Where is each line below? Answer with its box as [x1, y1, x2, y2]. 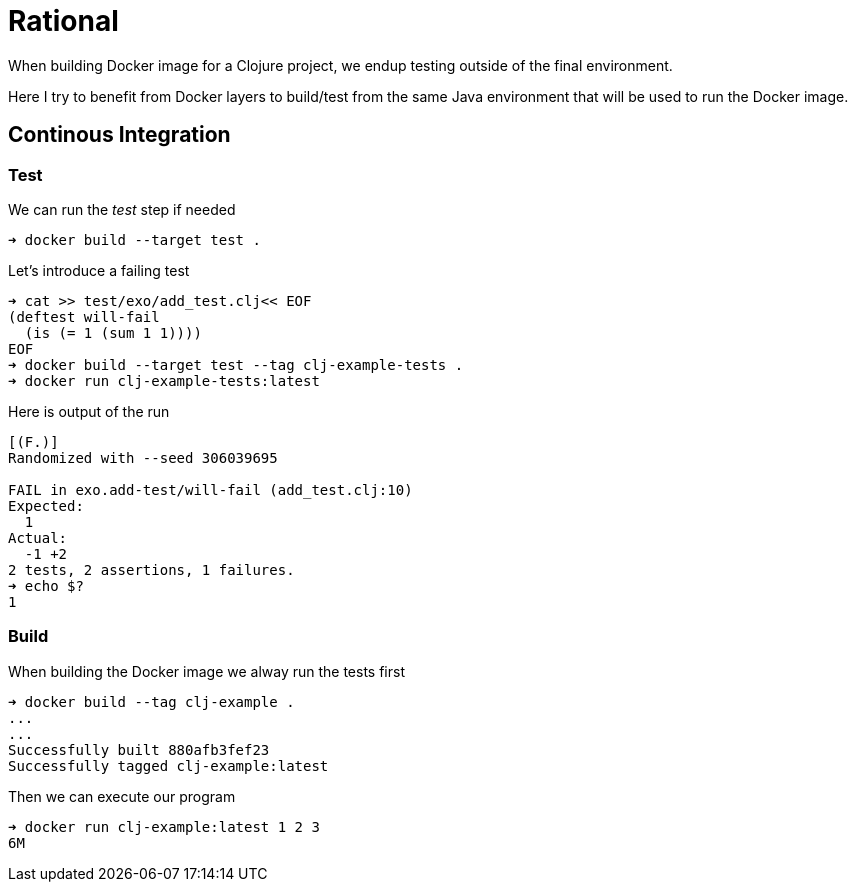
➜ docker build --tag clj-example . [8, 693, 295, 710]
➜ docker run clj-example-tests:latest [8, 372, 320, 389]
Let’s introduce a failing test [8, 261, 190, 279]
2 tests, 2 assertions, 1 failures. [8, 561, 295, 578]
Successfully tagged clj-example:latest [8, 757, 329, 774]
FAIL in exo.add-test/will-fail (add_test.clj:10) [8, 481, 413, 498]
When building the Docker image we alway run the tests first [8, 662, 405, 680]
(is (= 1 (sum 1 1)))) [24, 324, 202, 341]
